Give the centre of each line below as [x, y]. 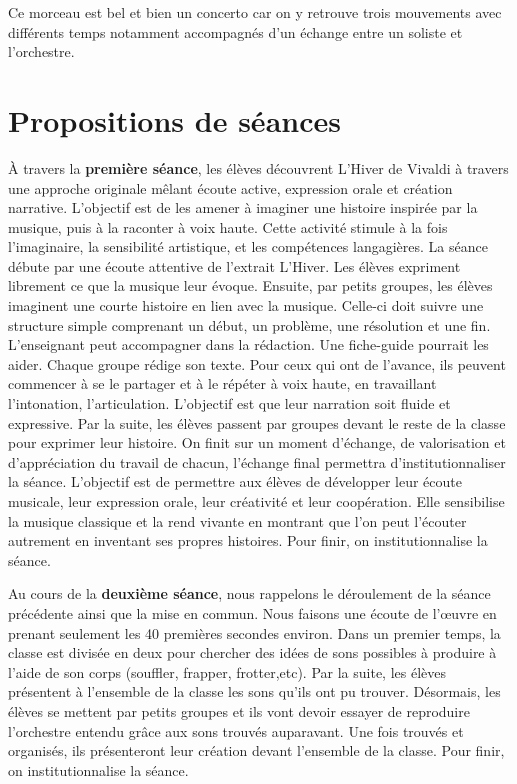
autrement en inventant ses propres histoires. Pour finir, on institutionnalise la [248, 540]
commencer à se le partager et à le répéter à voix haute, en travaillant [222, 383]
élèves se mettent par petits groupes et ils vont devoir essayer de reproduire [239, 710]
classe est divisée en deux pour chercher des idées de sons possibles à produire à [252, 652]
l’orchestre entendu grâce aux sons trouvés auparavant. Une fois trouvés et [236, 730]
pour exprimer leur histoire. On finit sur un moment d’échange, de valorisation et [257, 442]
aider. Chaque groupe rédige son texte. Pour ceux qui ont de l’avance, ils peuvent [257, 363]
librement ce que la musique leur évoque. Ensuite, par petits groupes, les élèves [250, 285]
